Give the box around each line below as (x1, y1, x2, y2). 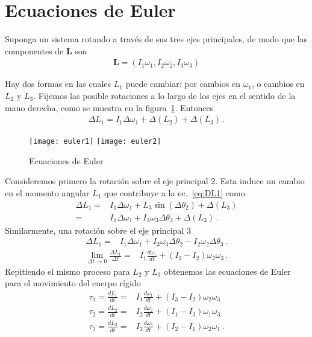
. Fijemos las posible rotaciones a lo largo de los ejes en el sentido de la (33, 89, 296, 101)
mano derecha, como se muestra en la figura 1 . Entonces (5, 101, 214, 114)
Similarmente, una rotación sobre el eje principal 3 (5, 223, 192, 236)
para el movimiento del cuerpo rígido (5, 277, 141, 289)
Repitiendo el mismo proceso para (5, 265, 130, 277)
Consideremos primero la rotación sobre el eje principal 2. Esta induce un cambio (5, 175, 305, 187)
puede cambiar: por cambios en (125, 77, 240, 90)
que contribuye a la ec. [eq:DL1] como (104, 187, 245, 199)
